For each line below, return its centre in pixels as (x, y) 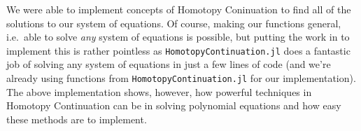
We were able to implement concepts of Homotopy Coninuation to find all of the (179, 9)
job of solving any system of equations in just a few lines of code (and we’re (169, 64)
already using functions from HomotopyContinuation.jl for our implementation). (181, 78)
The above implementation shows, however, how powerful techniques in (159, 91)
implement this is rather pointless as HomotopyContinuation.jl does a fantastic (178, 50)
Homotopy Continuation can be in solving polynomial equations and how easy (174, 105)
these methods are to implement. (77, 119)
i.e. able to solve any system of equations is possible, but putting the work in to (178, 37)
